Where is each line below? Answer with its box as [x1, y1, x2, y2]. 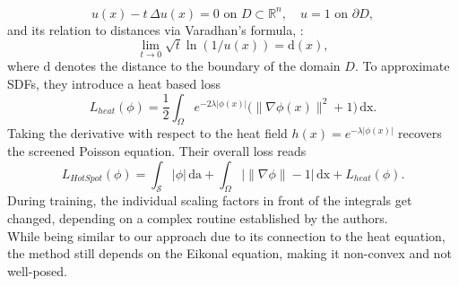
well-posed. [7, 261, 67, 280]
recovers [398, 124, 442, 143]
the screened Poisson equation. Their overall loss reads [7, 142, 307, 160]
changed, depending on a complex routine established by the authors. [7, 209, 388, 228]
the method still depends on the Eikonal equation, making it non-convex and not [7, 244, 452, 263]
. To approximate [354, 56, 450, 75]
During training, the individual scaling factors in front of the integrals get [7, 191, 412, 210]
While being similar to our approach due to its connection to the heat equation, [7, 226, 446, 245]
